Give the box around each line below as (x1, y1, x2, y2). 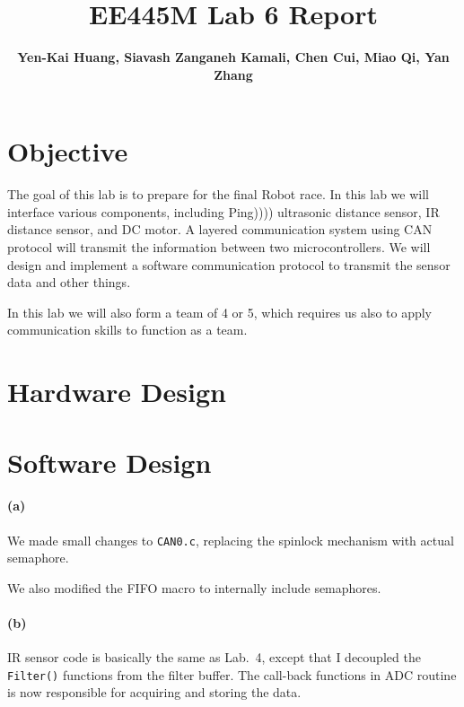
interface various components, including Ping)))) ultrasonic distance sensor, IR (7, 202, 440, 221)
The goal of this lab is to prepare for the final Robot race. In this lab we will (7, 185, 429, 204)
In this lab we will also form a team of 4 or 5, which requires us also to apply (7, 302, 433, 321)
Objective (7, 133, 128, 170)
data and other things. (7, 273, 131, 292)
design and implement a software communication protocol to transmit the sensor (7, 255, 451, 274)
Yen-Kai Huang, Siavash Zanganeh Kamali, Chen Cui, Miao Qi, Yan (17, 48, 450, 66)
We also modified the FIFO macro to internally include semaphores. (7, 578, 381, 597)
